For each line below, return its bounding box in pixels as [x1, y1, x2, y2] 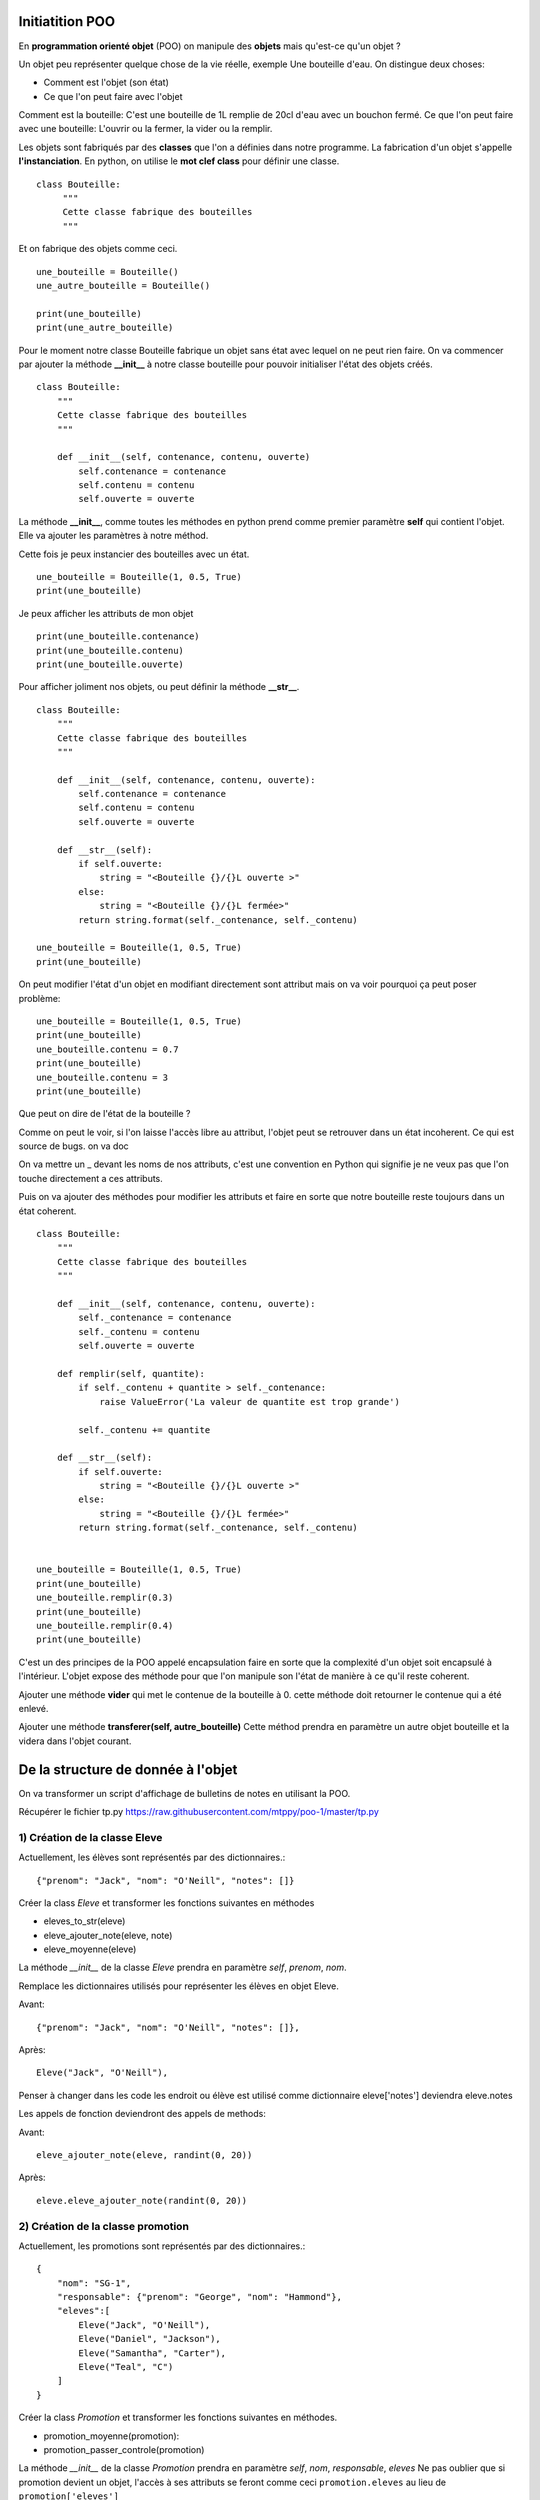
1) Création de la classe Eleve [18, 1830, 163, 1844]
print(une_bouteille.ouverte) [36, 658, 185, 670]
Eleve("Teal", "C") [78, 2361, 174, 2373]
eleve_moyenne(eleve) [43, 1943, 137, 1955]
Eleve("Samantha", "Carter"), [78, 2347, 227, 2359]
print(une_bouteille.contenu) [36, 645, 185, 656]
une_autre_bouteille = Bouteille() [36, 280, 211, 291]
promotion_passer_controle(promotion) [43, 2444, 205, 2455]
